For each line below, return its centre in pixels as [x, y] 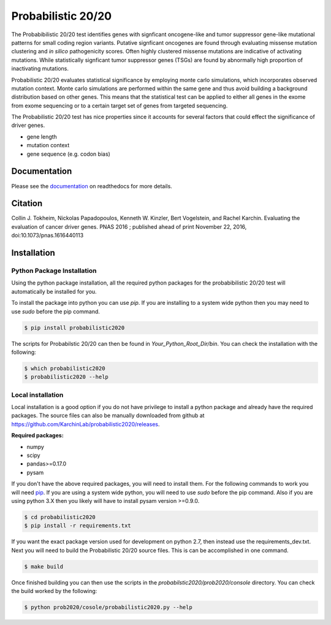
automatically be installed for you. [54, 291]
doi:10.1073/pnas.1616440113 [48, 236]
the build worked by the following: [54, 591]
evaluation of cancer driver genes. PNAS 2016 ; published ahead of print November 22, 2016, [129, 226]
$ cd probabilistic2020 [60, 517]
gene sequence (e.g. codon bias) [68, 154]
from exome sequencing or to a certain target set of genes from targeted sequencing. [120, 105]
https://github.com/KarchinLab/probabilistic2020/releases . [86, 424]
